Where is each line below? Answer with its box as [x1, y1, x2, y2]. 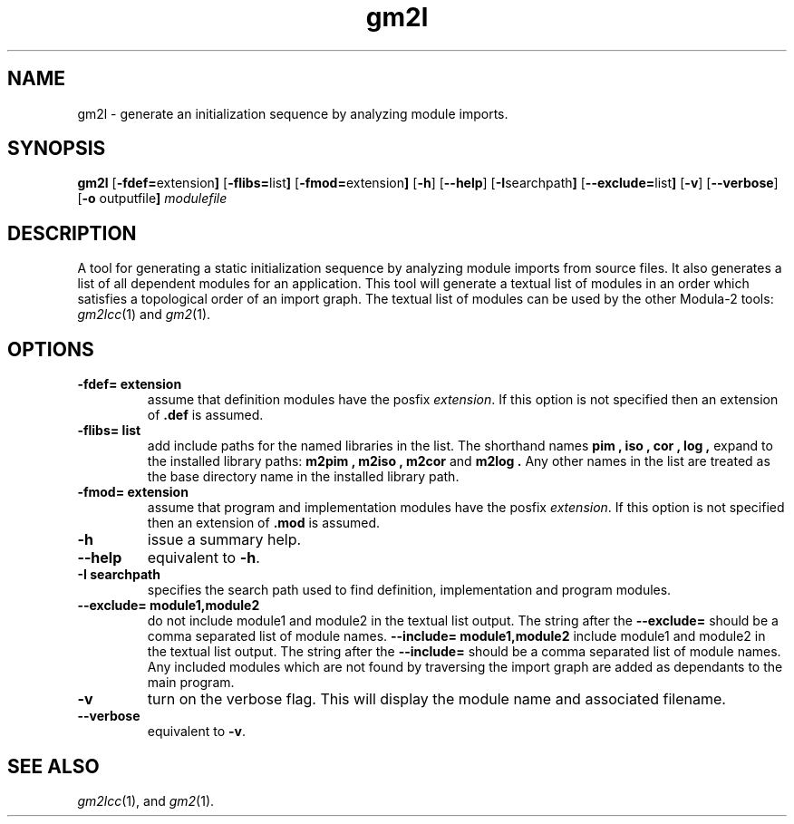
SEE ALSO [7, 754, 100, 778]
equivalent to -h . [147, 548, 260, 567]
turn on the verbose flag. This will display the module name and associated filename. [147, 690, 726, 709]
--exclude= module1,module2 [77, 597, 260, 614]
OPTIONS [7, 337, 94, 361]
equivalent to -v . [147, 723, 246, 740]
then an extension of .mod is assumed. [147, 515, 381, 531]
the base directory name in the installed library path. [147, 469, 460, 485]
